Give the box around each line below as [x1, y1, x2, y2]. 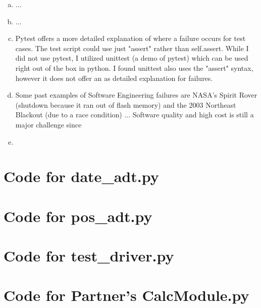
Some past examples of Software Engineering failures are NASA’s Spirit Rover [15, 90, 257, 100]
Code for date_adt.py [4, 166, 159, 187]
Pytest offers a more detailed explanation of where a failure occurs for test [15, 33, 246, 43]
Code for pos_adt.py [4, 205, 152, 226]
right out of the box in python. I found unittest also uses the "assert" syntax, [15, 62, 253, 73]
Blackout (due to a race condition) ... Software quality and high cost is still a [15, 109, 254, 120]
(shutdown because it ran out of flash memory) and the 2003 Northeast [15, 99, 236, 110]
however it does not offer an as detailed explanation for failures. [15, 72, 213, 83]
